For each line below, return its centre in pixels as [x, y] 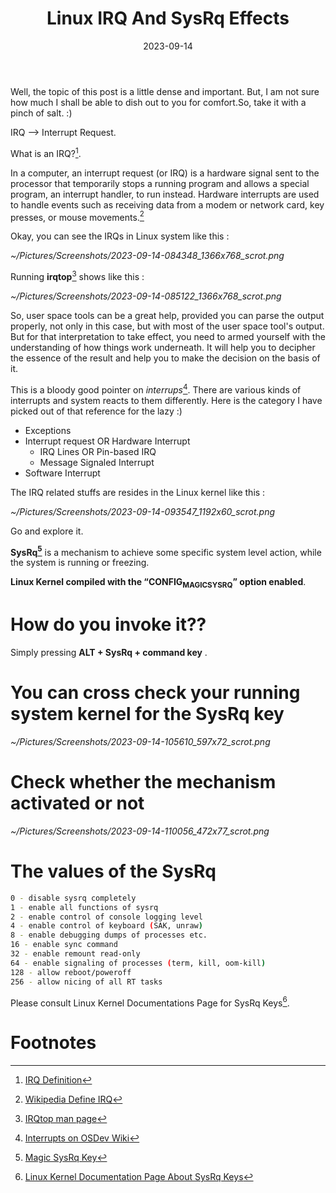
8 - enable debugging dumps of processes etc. [109, 935]
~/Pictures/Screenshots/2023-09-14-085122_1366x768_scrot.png [146, 296]
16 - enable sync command [64, 945]
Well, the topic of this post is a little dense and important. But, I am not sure [165, 91]
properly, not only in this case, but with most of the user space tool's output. [167, 326]
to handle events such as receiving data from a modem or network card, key [167, 204]
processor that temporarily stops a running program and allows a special [160, 183]
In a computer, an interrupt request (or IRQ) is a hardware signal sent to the [165, 173]
